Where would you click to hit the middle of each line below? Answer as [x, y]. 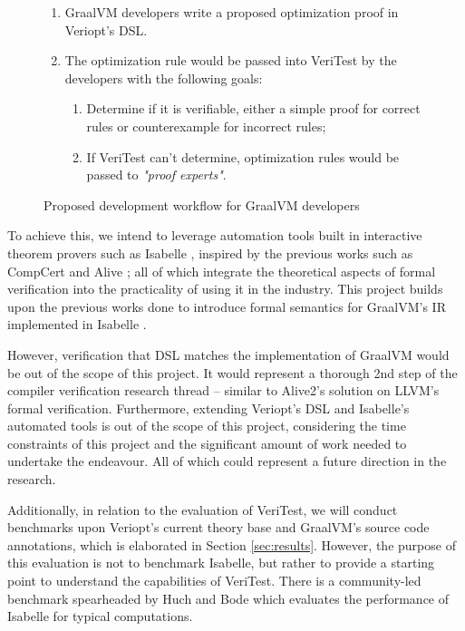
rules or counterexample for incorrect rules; [206, 126]
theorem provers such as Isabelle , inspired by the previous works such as [210, 252]
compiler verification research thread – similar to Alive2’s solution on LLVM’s [223, 390]
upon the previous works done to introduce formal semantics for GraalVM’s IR [227, 306]
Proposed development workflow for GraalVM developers [202, 204]
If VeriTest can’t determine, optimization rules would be [243, 156]
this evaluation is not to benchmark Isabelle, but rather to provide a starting [221, 563]
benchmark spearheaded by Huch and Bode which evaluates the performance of [228, 598]
